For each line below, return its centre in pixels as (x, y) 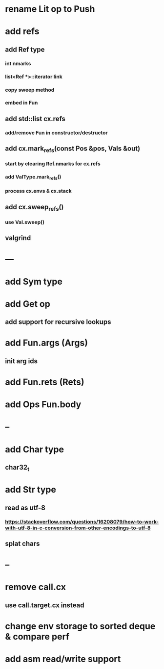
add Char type (35, 449)
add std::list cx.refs (35, 119)
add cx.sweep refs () (34, 207)
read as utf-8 (25, 508)
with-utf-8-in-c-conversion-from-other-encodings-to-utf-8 (78, 528)
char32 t (17, 468)
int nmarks (18, 63)
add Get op (28, 304)
